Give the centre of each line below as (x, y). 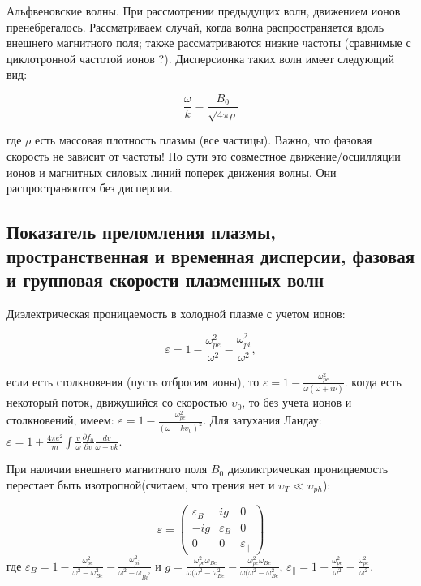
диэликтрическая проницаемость (308, 469)
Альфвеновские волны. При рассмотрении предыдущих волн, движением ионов (204, 11)
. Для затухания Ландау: (262, 420)
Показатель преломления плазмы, (141, 232)
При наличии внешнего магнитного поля (107, 469)
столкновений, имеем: (60, 420)
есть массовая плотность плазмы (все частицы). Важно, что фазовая (203, 140)
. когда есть (373, 381)
